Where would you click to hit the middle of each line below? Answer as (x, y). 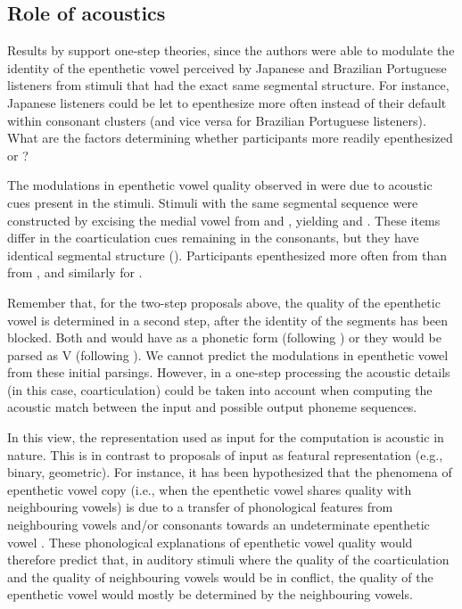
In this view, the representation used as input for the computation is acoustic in (226, 437)
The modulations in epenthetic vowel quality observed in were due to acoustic (220, 185)
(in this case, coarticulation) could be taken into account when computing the (220, 389)
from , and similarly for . (75, 272)
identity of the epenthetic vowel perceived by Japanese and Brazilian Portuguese (227, 67)
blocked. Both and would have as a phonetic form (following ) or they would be (224, 337)
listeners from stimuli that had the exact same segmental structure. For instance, (228, 85)
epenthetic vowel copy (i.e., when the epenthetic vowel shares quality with (210, 489)
